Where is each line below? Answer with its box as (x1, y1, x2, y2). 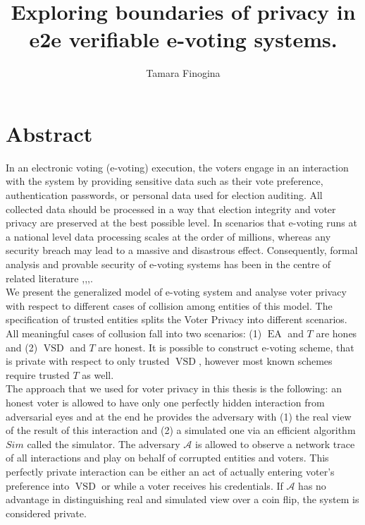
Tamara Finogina (146, 66, 221, 80)
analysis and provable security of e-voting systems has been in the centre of (6, 257, 331, 271)
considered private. (6, 505, 87, 520)
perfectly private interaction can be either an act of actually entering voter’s (6, 464, 335, 478)
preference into (6, 478, 70, 493)
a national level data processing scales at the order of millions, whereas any (6, 229, 331, 243)
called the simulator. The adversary (27, 436, 180, 451)
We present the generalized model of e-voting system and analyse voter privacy (6, 284, 347, 299)
